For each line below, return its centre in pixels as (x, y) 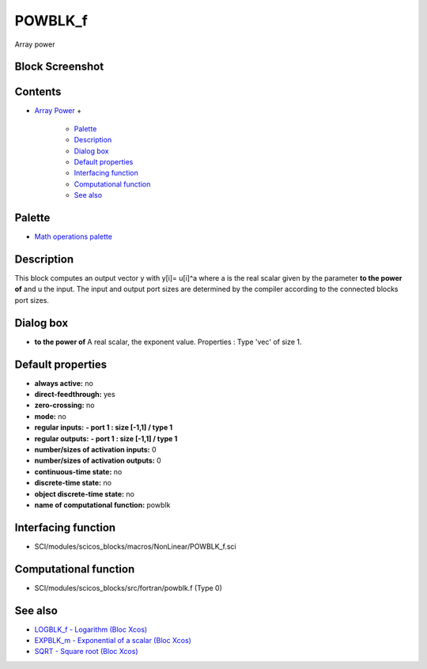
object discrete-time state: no (84, 493)
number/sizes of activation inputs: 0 (96, 449)
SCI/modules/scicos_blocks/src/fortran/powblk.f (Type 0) (128, 588)
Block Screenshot (59, 67)
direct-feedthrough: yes (75, 394)
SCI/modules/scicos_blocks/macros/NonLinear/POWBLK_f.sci (135, 546)
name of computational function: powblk (102, 505)
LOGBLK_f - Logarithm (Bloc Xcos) (91, 629)
